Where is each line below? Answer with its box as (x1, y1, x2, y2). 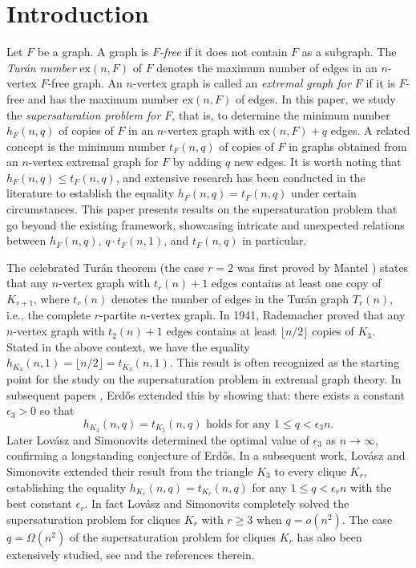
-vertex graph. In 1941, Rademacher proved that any (147, 306, 406, 323)
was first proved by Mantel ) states (236, 258, 409, 275)
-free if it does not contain (160, 43, 288, 60)
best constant (6, 495, 72, 512)
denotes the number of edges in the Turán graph (111, 290, 349, 307)
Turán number (6, 59, 76, 75)
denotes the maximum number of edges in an (156, 59, 378, 75)
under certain (291, 185, 357, 201)
